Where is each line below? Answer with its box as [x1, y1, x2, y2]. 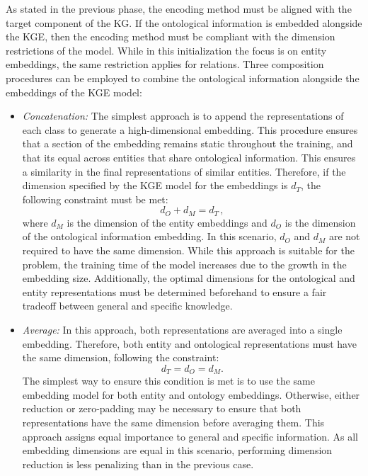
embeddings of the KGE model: [6, 84, 142, 99]
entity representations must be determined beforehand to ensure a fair [22, 284, 327, 299]
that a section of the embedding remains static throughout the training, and [22, 136, 353, 151]
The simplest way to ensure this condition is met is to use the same [22, 373, 315, 388]
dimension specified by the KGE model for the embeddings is [22, 178, 288, 193]
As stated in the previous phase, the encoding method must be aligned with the [6, 1, 352, 16]
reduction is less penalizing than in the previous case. [22, 456, 254, 471]
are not [328, 229, 360, 244]
